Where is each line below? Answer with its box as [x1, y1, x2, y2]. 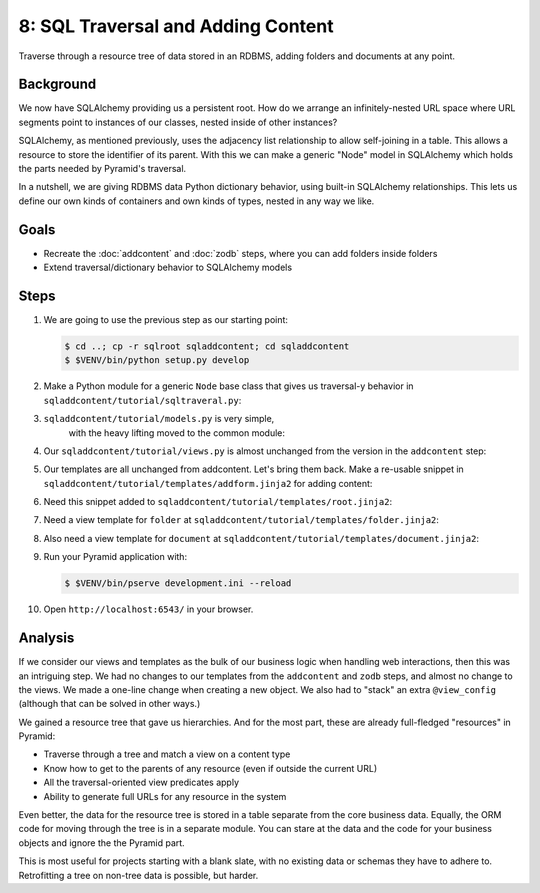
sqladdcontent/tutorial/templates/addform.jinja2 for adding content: [43, 477, 373, 489]
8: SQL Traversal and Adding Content [18, 15, 334, 37]
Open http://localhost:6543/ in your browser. [43, 603, 254, 615]
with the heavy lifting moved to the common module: [68, 426, 285, 439]
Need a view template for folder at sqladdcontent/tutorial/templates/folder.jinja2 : [43, 514, 440, 526]
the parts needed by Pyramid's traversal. [18, 163, 187, 175]
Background [18, 76, 97, 93]
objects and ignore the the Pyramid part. [18, 836, 185, 849]
